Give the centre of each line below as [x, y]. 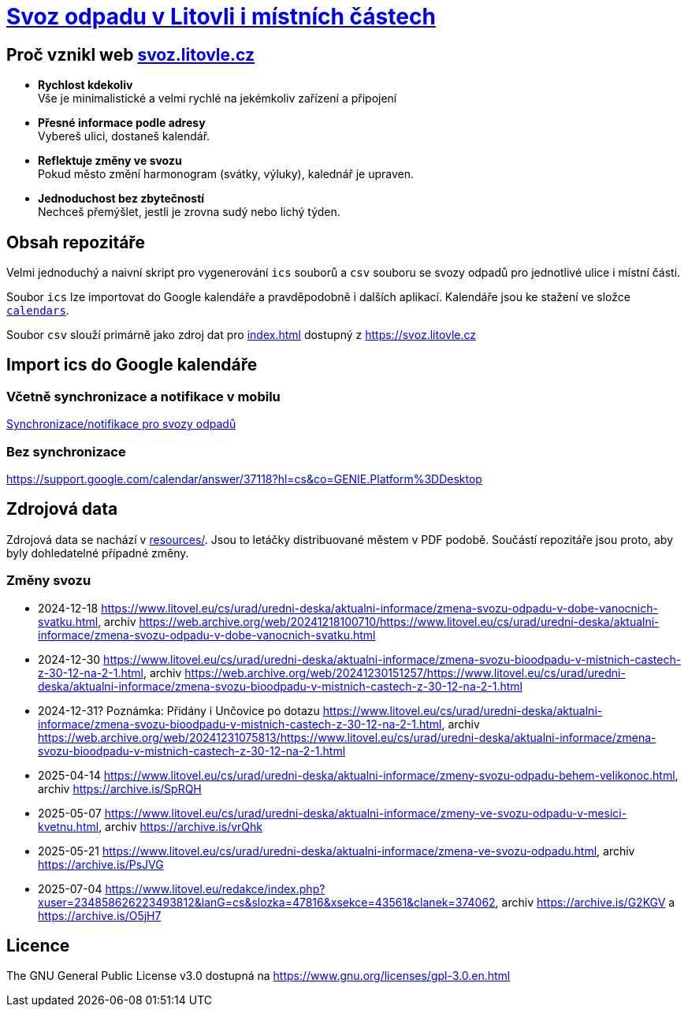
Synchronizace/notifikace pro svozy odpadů [121, 424]
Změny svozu [49, 581]
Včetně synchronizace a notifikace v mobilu [143, 396]
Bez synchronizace [66, 451]
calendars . [38, 311]
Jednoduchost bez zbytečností [121, 199]
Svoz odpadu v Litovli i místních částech [221, 17]
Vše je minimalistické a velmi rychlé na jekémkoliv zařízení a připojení [218, 99]
